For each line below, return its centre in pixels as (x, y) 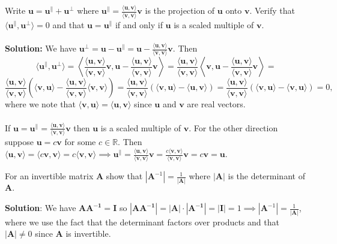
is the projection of (180, 10)
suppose (19, 142)
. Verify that (272, 10)
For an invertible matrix (49, 176)
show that (124, 176)
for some (80, 142)
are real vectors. (216, 104)
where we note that (40, 104)
